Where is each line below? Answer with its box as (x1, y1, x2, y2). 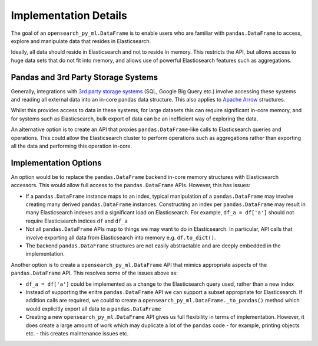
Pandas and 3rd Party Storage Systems (11, 72, 158, 82)
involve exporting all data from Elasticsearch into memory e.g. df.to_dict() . (25, 234, 216, 241)
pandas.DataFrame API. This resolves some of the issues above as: (11, 269, 178, 277)
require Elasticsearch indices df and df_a (25, 217, 128, 224)
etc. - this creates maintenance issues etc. (25, 329, 129, 337)
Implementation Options (11, 158, 102, 168)
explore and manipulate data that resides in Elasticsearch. (11, 37, 151, 44)
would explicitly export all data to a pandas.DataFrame (25, 305, 161, 312)
